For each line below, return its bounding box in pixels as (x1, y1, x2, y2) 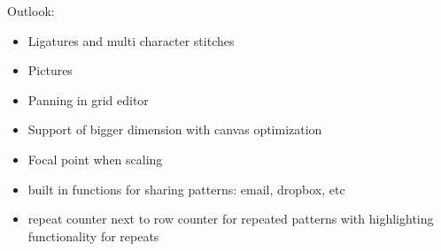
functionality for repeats (27, 226, 159, 245)
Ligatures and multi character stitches (27, 31, 235, 49)
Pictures (27, 61, 73, 80)
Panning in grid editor (27, 90, 149, 109)
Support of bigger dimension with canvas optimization (27, 120, 322, 139)
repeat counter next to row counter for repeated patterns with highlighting (27, 209, 434, 228)
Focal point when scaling (27, 149, 163, 168)
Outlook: (7, 2, 55, 19)
